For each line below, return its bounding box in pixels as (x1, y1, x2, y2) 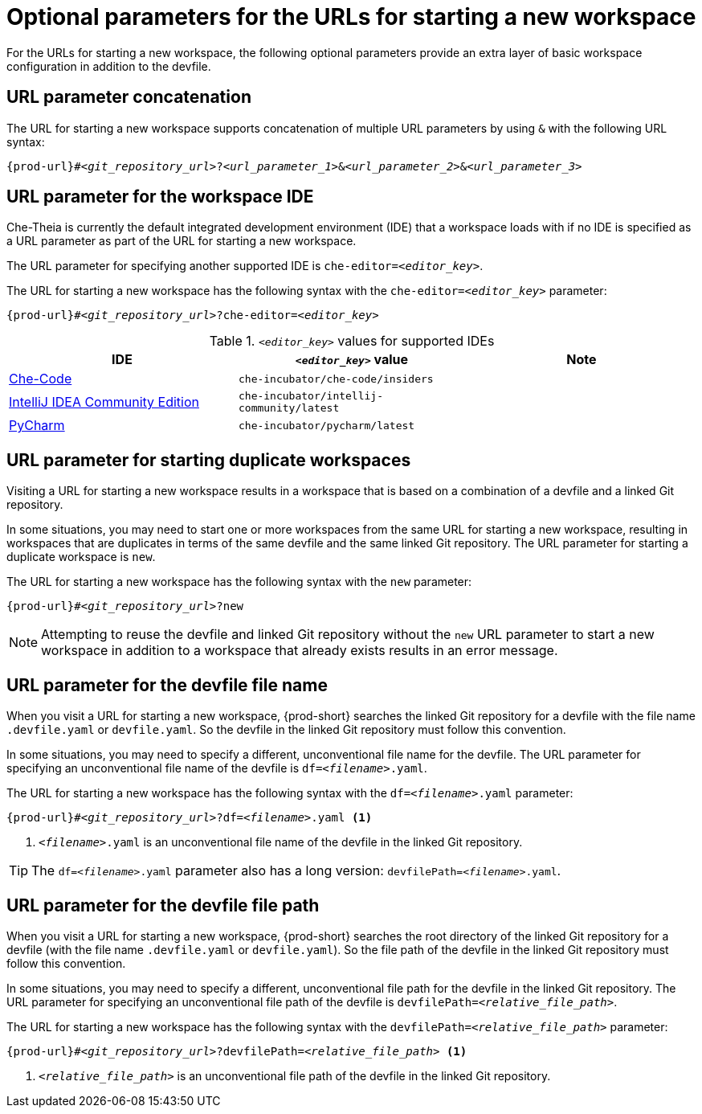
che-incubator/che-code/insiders (238, 372, 434, 385)
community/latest (238, 402, 340, 415)
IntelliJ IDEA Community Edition (9, 394, 199, 411)
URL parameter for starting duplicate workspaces (6, 449, 411, 470)
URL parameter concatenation (6, 87, 251, 108)
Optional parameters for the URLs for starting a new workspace (6, 3, 696, 31)
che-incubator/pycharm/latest (238, 419, 415, 432)
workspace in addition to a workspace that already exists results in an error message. (41, 642, 558, 659)
